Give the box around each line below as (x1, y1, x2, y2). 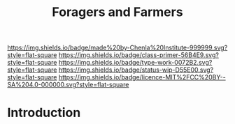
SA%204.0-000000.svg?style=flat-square (7, 81, 129, 89)
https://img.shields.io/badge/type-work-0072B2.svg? (58, 59, 213, 67)
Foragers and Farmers (52, 4, 183, 20)
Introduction (7, 105, 81, 121)
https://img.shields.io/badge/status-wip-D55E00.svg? (58, 65, 214, 74)
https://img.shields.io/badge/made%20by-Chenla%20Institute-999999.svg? (7, 43, 228, 52)
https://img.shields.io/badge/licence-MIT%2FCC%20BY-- (58, 73, 226, 82)
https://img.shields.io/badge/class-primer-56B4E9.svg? (58, 51, 219, 59)
